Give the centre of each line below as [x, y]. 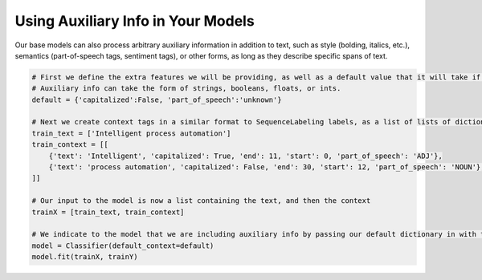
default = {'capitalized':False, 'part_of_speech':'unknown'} [157, 99]
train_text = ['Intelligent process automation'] [131, 133]
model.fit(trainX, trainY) [85, 257]
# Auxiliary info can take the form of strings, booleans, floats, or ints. [186, 89]
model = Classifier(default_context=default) [123, 246]
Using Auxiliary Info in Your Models [135, 21]
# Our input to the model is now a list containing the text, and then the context [201, 201]
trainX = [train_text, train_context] [108, 212]
